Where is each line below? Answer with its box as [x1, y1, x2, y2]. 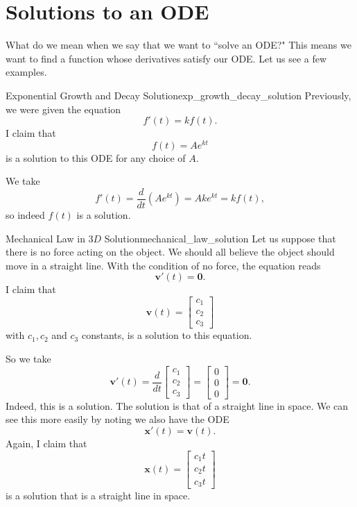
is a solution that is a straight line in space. [6, 488, 191, 502]
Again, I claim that [6, 435, 87, 450]
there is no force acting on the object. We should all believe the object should [6, 244, 335, 259]
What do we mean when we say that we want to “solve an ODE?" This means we [6, 38, 351, 52]
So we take [6, 351, 51, 366]
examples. [6, 65, 47, 79]
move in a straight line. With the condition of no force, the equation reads [6, 258, 321, 272]
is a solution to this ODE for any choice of [6, 150, 186, 165]
